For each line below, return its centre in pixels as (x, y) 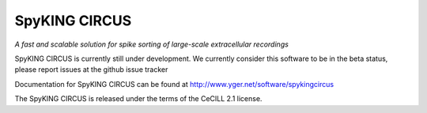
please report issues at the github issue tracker (91, 70)
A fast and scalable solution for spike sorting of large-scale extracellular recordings (151, 44)
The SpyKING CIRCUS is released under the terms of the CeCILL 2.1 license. (138, 99)
